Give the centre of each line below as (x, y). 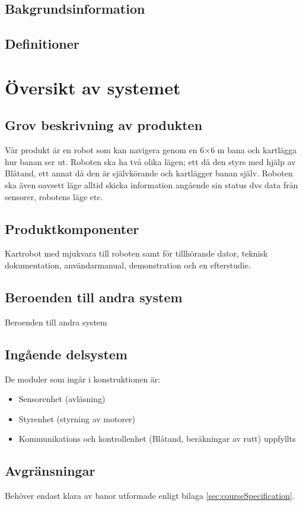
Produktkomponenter (72, 228)
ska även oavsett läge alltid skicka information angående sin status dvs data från (151, 184)
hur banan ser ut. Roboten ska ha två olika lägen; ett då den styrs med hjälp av (150, 161)
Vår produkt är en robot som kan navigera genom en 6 (105, 150)
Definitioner (42, 44)
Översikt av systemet (93, 87)
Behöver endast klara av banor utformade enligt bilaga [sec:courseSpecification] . (150, 496)
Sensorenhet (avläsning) (62, 399)
